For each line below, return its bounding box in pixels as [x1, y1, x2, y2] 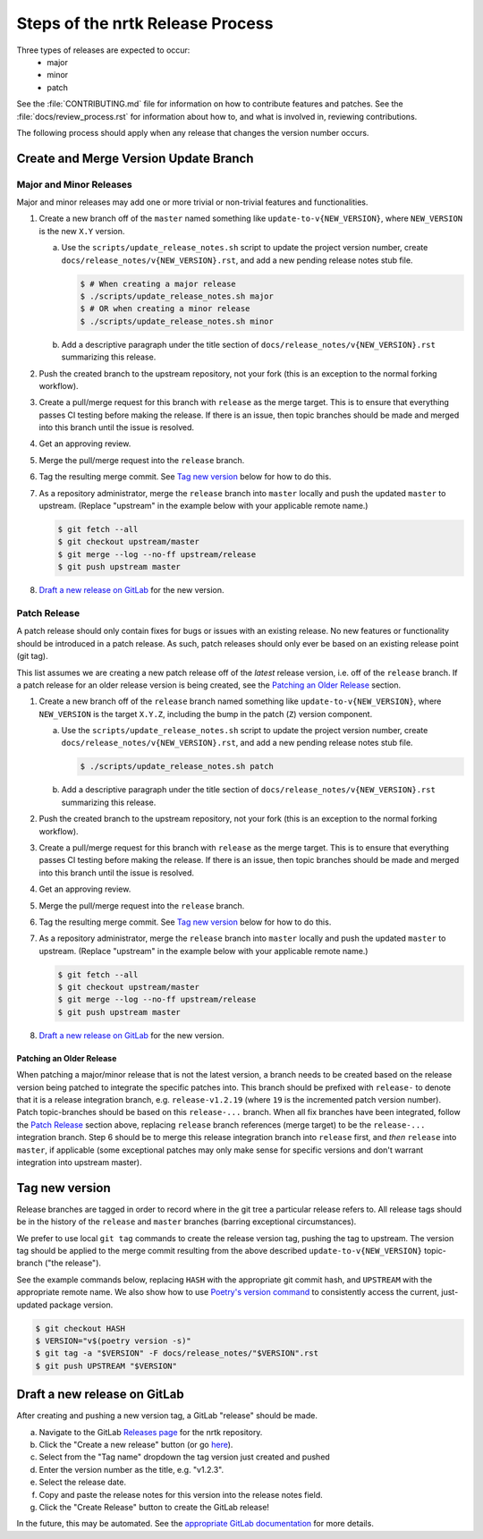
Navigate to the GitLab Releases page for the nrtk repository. [38, 1426, 263, 1437]
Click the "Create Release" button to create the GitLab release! [38, 1502, 270, 1513]
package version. [49, 1299, 114, 1310]
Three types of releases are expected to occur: [16, 45, 191, 55]
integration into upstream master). [16, 1156, 142, 1167]
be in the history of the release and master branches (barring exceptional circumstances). [16, 1216, 357, 1227]
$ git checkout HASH [35, 1323, 125, 1333]
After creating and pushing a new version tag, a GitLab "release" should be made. [16, 1410, 318, 1421]
